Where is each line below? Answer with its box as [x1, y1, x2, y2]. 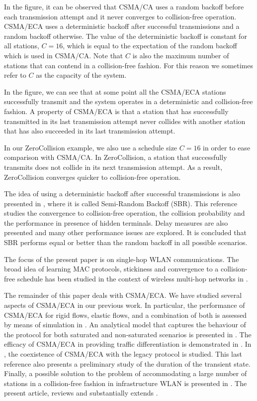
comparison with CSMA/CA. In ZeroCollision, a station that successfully [4, 152, 227, 162]
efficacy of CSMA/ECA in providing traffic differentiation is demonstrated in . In [4, 339, 252, 349]
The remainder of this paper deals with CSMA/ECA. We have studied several [4, 290, 242, 300]
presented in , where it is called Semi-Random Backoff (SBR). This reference [4, 198, 238, 208]
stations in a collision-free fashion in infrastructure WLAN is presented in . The [4, 378, 247, 388]
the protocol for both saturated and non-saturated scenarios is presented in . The [4, 329, 252, 339]
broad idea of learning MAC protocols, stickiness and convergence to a [4, 264, 219, 274]
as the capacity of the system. [36, 70, 127, 80]
